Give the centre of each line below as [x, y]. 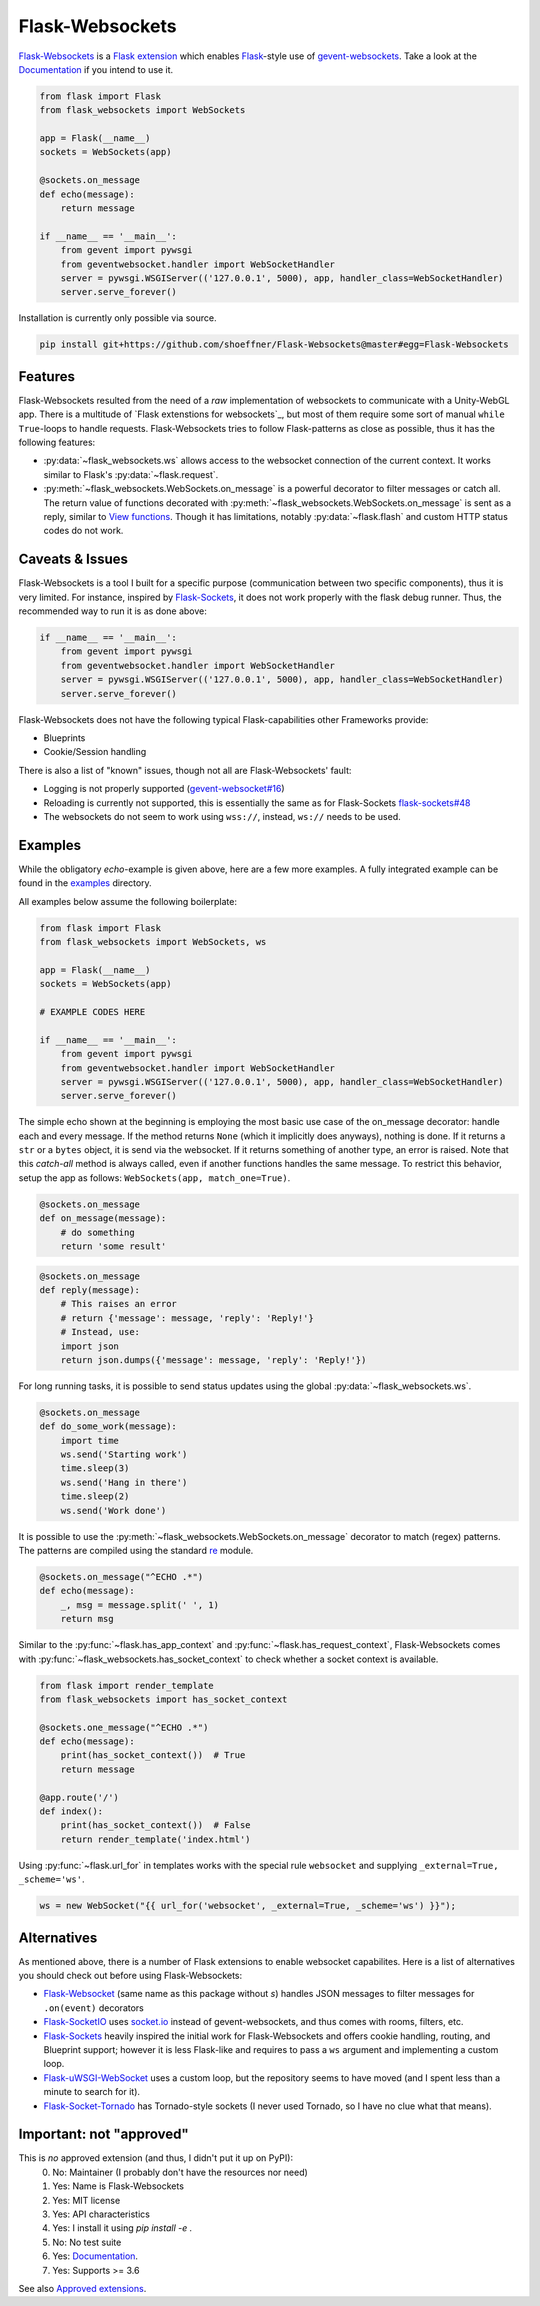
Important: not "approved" [103, 2134]
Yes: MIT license [86, 2200]
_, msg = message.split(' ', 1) [140, 1604]
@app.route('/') [79, 1797]
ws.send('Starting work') [124, 1454]
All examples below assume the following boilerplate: [127, 901]
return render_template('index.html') [155, 1839]
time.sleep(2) [95, 1496]
